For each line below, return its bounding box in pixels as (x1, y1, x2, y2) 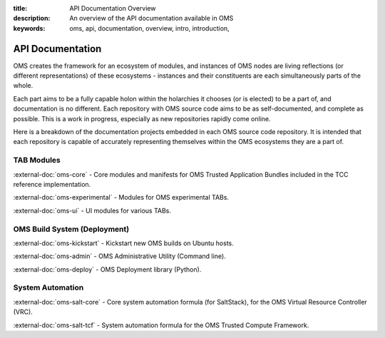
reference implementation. (13, 180, 91, 188)
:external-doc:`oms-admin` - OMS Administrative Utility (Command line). (13, 252, 226, 260)
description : (13, 14, 51, 23)
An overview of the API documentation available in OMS (69, 14, 234, 23)
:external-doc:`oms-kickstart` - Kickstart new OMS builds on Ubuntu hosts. (13, 239, 235, 247)
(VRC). (13, 307, 34, 317)
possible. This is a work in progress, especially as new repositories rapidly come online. (13, 114, 271, 123)
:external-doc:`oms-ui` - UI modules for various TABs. (13, 206, 171, 215)
